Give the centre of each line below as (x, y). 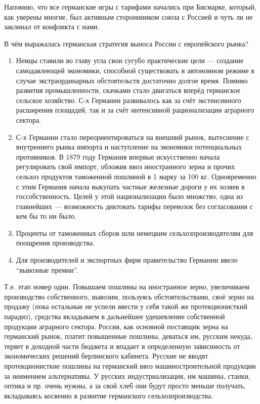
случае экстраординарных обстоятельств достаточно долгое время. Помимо (132, 80)
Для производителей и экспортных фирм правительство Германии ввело (127, 260)
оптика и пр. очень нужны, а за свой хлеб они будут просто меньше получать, (125, 386)
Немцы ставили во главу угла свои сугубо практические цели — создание (130, 60)
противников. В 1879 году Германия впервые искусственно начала (118, 156)
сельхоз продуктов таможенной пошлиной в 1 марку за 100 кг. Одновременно (136, 176)
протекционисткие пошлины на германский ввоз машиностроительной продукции (130, 366)
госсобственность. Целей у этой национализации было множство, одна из (129, 196)
